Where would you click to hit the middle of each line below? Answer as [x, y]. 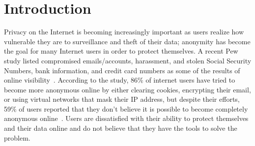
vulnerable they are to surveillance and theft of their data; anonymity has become [127, 41]
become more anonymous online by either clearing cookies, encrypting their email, [127, 89]
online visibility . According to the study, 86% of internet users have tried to [120, 80]
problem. [17, 137]
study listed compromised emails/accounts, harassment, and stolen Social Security [128, 60]
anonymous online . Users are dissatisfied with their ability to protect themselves [126, 118]
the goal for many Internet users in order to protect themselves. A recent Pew [121, 51]
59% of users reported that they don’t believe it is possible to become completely [126, 108]
